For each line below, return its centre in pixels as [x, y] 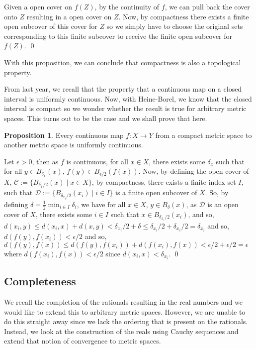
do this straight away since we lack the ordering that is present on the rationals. [126, 321]
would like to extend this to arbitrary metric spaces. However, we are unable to [125, 311]
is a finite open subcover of [156, 192]
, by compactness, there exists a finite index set [164, 181]
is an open [223, 204]
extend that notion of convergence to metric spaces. [83, 341]
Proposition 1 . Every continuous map [64, 135]
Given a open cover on [38, 6]
